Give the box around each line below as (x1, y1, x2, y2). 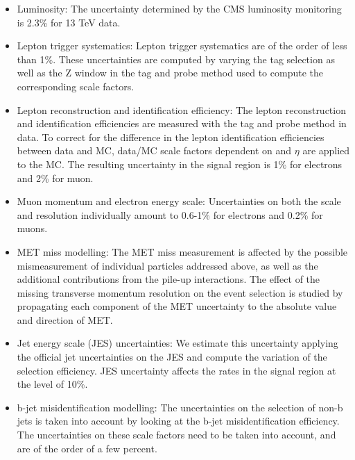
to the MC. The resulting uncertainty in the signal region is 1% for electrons (17, 156, 343, 171)
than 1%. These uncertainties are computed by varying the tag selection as (17, 51, 335, 66)
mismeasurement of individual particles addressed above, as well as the (17, 258, 318, 272)
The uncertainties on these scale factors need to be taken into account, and (17, 427, 336, 442)
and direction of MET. (17, 312, 113, 327)
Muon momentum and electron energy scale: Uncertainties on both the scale (17, 194, 341, 208)
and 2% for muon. (17, 170, 94, 185)
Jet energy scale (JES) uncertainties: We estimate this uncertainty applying (17, 336, 338, 350)
